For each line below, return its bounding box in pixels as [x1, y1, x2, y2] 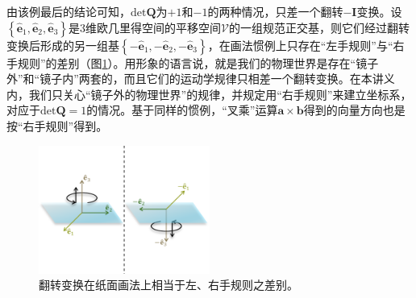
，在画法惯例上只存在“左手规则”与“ [207, 36, 393, 53]
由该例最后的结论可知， [6, 3, 131, 19]
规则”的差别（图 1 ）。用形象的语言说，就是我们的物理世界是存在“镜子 [17, 54, 379, 71]
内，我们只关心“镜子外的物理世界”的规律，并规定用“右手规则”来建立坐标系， [6, 85, 412, 102]
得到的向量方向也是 [303, 101, 406, 118]
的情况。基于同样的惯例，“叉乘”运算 [86, 101, 278, 118]
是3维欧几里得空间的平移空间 [68, 19, 221, 35]
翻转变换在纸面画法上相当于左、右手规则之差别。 [39, 276, 298, 293]
